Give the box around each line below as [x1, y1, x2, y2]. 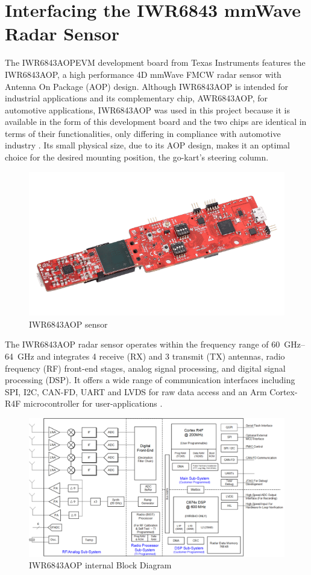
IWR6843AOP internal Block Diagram [29, 559, 172, 571]
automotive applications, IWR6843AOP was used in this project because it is [5, 103, 290, 116]
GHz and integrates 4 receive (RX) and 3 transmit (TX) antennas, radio [17, 349, 285, 362]
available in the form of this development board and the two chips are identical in [5, 115, 307, 128]
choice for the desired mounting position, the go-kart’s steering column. [5, 151, 269, 164]
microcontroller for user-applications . [24, 397, 163, 410]
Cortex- [269, 385, 298, 398]
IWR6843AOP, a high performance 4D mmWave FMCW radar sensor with [5, 68, 281, 80]
